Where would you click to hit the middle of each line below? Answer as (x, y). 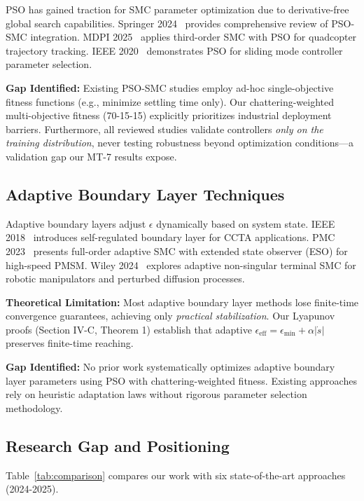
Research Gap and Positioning (118, 445)
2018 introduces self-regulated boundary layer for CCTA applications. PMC (170, 237)
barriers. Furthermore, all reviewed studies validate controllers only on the (164, 129)
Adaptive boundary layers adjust (76, 223)
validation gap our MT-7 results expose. (91, 156)
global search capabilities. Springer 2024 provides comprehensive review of (167, 23)
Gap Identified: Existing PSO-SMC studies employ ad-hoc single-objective (170, 87)
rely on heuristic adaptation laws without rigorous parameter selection (156, 394)
